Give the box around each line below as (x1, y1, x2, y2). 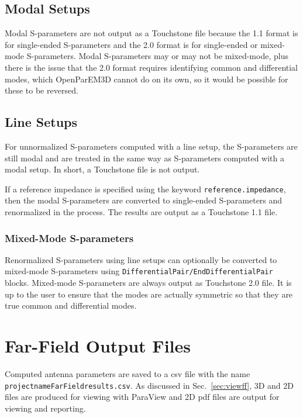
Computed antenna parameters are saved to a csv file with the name (5, 367, 250, 379)
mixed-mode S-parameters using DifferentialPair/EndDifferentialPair (5, 265, 273, 277)
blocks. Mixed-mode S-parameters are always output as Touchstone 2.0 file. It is (5, 277, 292, 289)
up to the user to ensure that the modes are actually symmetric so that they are (5, 288, 293, 300)
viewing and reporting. (5, 402, 86, 414)
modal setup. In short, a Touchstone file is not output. (5, 163, 200, 175)
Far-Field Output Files (5, 334, 191, 358)
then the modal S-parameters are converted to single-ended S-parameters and (5, 194, 283, 206)
